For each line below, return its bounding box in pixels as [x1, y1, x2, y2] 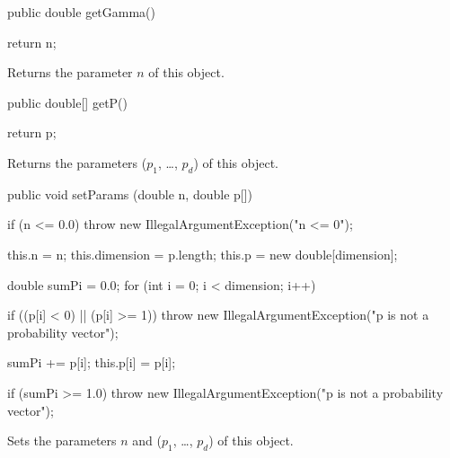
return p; [7, 123, 57, 142]
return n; [7, 32, 57, 51]
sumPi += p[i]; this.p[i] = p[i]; [7, 353, 176, 372]
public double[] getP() [7, 92, 128, 111]
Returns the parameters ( [7, 153, 147, 172]
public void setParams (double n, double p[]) [7, 184, 253, 203]
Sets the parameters [7, 431, 117, 450]
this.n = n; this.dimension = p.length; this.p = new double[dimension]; [7, 244, 398, 263]
